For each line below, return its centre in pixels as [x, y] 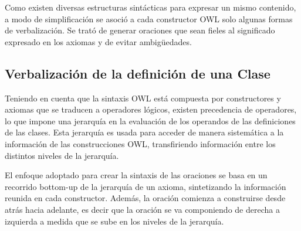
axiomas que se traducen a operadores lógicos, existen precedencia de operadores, [151, 109]
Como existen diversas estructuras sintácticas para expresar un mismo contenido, [150, 7]
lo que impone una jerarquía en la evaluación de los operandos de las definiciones [150, 120]
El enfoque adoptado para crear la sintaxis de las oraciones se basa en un [136, 175]
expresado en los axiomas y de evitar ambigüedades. [98, 41]
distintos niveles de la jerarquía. [62, 155]
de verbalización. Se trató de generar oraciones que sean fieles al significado [140, 30]
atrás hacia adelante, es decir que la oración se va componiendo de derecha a [142, 209]
